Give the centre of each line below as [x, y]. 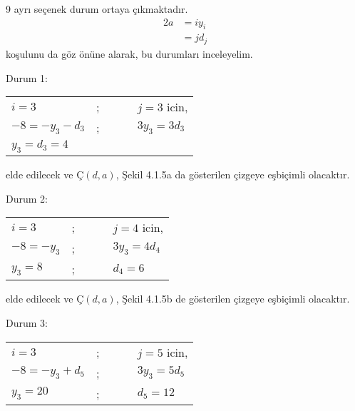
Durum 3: [27, 323]
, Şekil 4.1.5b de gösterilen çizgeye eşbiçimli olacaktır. [233, 299]
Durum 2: [27, 198]
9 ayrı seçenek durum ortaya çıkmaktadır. [97, 9]
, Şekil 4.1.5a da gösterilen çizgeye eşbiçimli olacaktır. [233, 174]
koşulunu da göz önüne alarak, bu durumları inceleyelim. [129, 53]
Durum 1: [27, 77]
